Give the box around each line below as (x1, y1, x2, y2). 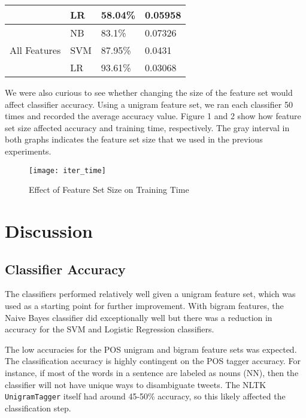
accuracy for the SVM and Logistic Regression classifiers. (5, 323, 214, 335)
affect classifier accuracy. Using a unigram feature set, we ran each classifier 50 (5, 98, 293, 110)
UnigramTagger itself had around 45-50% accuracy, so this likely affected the (5, 390, 286, 402)
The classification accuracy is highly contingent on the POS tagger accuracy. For (5, 355, 301, 367)
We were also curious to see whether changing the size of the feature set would (5, 86, 293, 98)
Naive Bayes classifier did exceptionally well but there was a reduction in (5, 311, 272, 323)
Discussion (5, 219, 93, 243)
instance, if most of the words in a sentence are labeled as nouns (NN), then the (5, 366, 299, 378)
